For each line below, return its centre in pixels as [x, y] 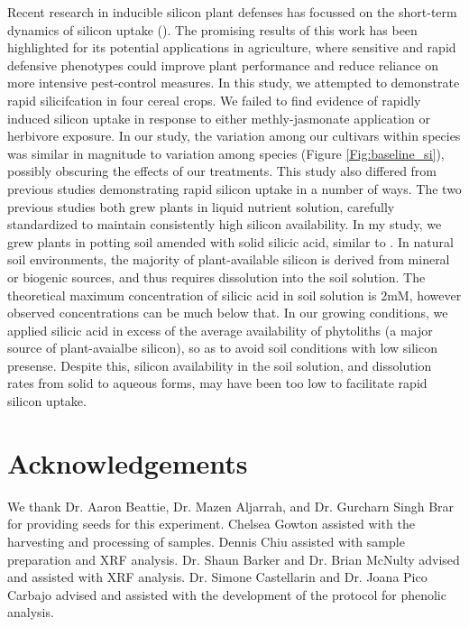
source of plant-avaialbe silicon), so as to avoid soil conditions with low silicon [222, 348]
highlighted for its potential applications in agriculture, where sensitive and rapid [232, 47]
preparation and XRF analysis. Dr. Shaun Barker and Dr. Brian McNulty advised [234, 559]
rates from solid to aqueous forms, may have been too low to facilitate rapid [217, 383]
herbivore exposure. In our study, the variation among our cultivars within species [234, 136]
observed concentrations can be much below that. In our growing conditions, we [228, 313]
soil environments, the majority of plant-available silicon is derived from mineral [229, 259]
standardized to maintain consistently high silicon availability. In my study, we [225, 224]
